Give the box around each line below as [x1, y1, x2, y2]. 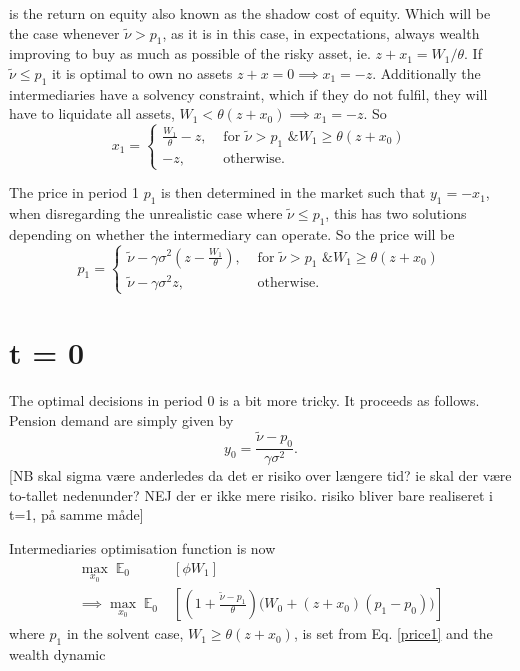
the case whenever [9, 22, 120, 43]
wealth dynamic [9, 644, 106, 665]
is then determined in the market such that [161, 182, 426, 203]
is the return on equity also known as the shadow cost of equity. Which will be [9, 3, 491, 23]
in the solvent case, [66, 623, 184, 644]
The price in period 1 [9, 182, 139, 203]
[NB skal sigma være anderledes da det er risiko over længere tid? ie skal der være [9, 465, 512, 486]
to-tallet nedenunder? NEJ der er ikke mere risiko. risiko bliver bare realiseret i [9, 484, 493, 505]
